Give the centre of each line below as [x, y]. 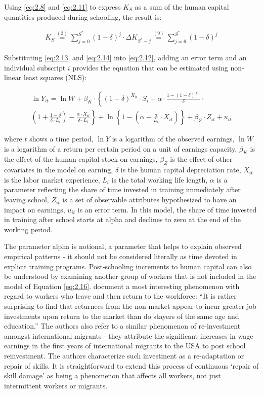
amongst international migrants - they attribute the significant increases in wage [129, 335]
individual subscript [35, 67]
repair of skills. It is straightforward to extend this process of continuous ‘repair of [131, 365]
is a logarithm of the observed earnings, [173, 139]
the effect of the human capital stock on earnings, [81, 159]
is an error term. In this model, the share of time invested [167, 209]
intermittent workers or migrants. [56, 385]
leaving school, [27, 200]
